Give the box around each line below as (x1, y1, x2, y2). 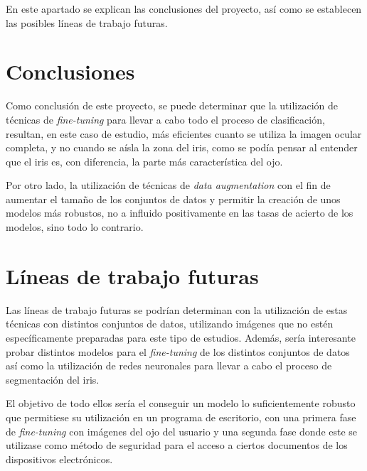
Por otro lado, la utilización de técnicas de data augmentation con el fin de (6, 178, 331, 193)
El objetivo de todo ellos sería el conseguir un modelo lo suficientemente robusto (6, 396, 356, 411)
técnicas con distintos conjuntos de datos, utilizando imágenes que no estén (6, 316, 334, 331)
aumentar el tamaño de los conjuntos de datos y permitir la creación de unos (6, 191, 341, 206)
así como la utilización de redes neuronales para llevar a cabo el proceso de (6, 358, 332, 373)
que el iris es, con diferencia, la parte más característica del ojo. (6, 153, 283, 168)
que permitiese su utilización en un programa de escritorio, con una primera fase (6, 409, 356, 424)
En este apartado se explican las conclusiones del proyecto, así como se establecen (6, 1, 362, 16)
